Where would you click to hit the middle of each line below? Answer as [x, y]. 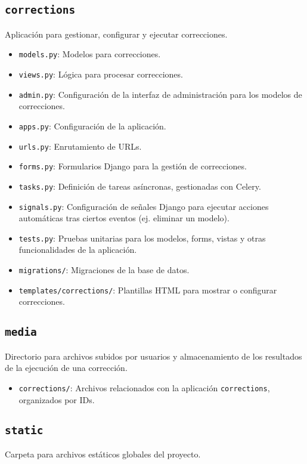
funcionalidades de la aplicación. [78, 250]
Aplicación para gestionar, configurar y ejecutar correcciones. [116, 34]
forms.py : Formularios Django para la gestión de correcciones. [133, 166]
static [24, 430]
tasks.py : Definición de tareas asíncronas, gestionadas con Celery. [140, 186]
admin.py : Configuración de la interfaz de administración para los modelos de [160, 94]
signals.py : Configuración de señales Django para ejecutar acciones [144, 206]
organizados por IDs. [57, 399]
